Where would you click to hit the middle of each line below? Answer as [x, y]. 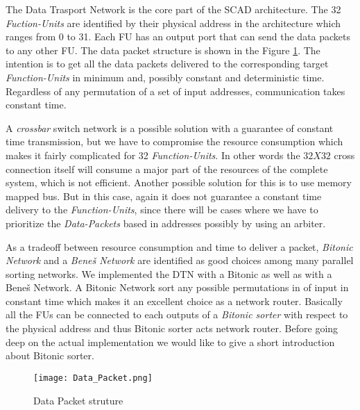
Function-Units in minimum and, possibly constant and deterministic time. [165, 77]
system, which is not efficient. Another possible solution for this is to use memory [179, 182]
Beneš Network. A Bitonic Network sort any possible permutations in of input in [177, 287]
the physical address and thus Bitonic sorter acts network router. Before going [172, 328]
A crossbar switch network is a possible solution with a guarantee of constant [170, 128]
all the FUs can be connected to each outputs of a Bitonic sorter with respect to [177, 314]
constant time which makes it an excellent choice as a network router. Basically [174, 301]
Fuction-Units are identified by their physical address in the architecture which [173, 23]
